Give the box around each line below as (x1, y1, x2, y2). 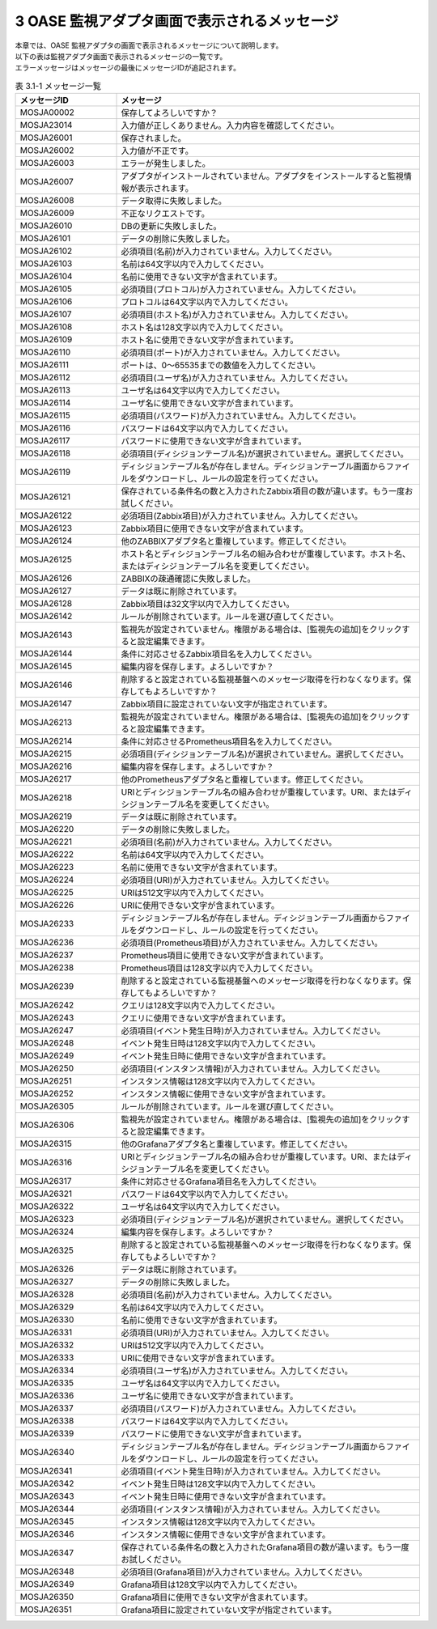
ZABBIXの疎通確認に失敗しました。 (121, 573, 256, 584)
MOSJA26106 (19, 296, 73, 308)
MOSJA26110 (19, 346, 71, 358)
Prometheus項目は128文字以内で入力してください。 (121, 963, 318, 974)
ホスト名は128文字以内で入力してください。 (121, 322, 288, 333)
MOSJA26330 (19, 1314, 74, 1326)
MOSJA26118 (19, 448, 71, 459)
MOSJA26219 (19, 811, 73, 822)
